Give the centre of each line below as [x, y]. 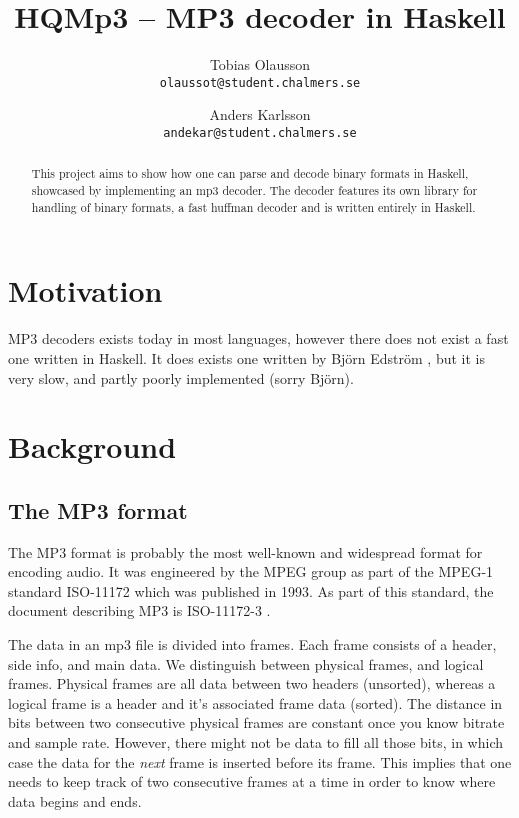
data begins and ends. [75, 800]
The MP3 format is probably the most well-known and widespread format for [245, 551]
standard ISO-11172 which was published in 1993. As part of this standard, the [251, 590]
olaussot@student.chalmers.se [260, 82]
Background [92, 446]
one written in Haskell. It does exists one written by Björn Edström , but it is [246, 357]
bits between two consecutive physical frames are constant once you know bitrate [256, 722]
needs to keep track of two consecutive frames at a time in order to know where [252, 781]
